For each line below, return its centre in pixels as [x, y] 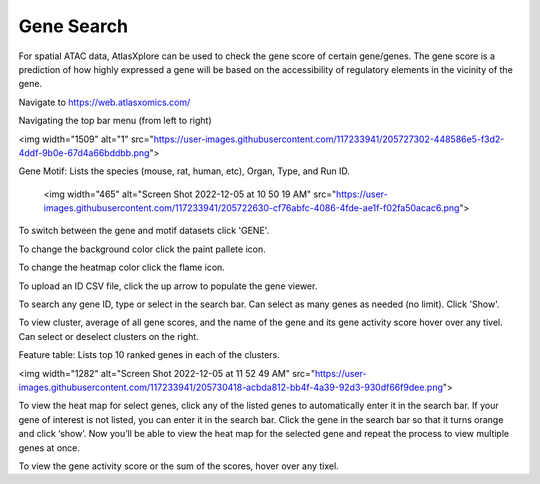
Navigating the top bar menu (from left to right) [115, 121]
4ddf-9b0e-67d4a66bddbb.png [84, 152]
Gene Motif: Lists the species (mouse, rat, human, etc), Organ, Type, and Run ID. [184, 171]
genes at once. [49, 447]
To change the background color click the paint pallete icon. [142, 249]
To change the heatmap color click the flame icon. [121, 267]
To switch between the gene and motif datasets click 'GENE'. [144, 231]
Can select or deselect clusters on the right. [108, 336]
